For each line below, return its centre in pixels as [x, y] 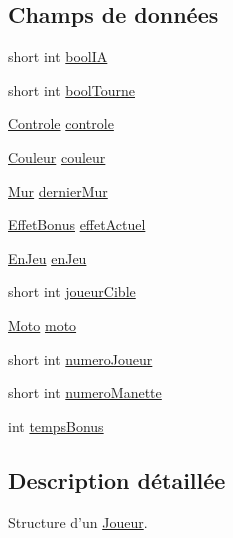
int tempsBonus [56, 425]
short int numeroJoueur [80, 358]
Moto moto [42, 324]
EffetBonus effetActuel [77, 224]
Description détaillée [117, 479]
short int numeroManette [85, 392]
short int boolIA [58, 56]
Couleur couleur [57, 156]
